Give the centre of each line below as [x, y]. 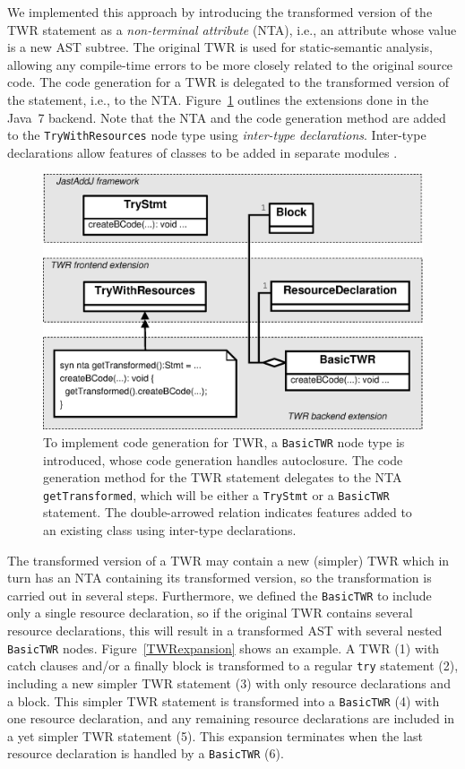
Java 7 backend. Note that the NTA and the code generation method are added [227, 117]
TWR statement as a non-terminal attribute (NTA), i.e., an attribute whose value [232, 29]
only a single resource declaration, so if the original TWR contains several [210, 613]
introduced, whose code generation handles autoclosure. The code [223, 459]
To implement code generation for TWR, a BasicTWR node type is [224, 441]
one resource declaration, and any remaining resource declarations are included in [231, 718]
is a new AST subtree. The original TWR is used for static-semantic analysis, [220, 47]
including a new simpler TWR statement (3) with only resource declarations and [229, 683]
